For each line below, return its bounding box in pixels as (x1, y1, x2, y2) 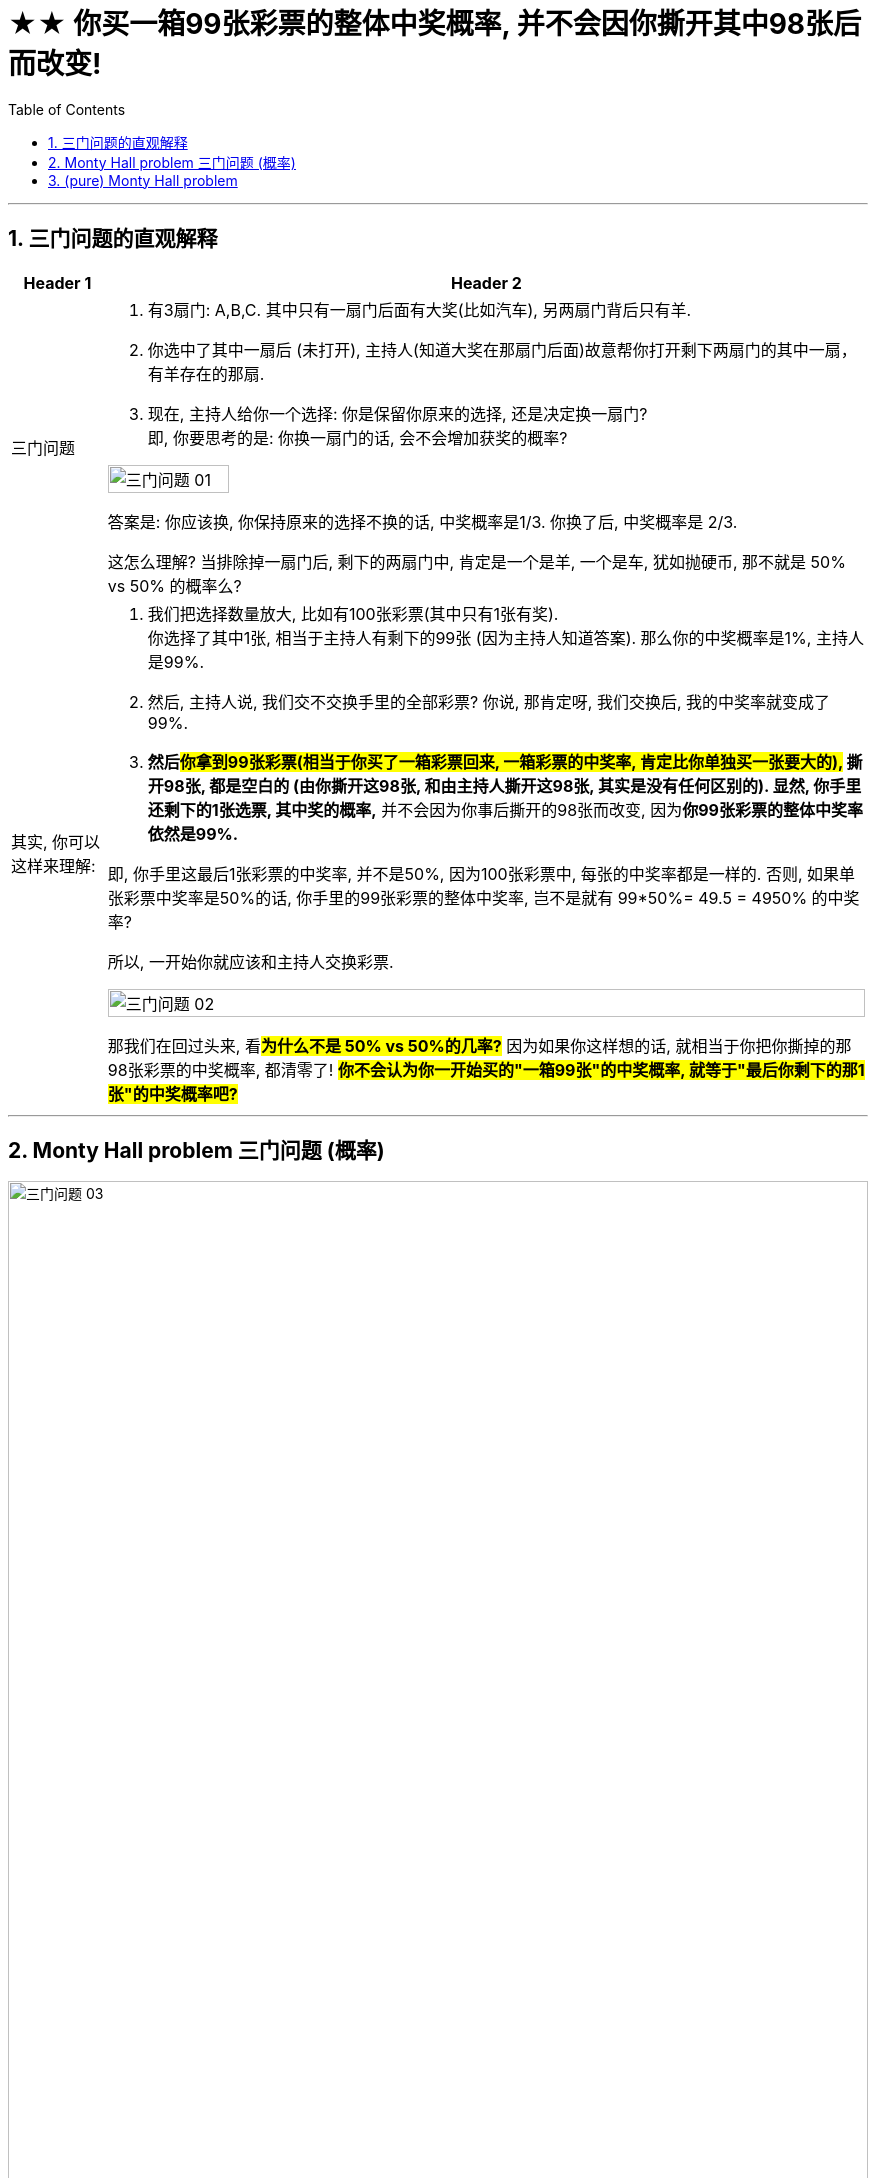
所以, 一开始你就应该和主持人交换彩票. (107, 951, 394, 972)
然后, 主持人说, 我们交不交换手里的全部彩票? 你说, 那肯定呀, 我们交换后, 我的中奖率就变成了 (147, 691, 831, 712)
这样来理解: (11, 855, 96, 876)
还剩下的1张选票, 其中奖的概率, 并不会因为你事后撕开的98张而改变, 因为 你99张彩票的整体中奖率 (147, 799, 863, 820)
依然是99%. (147, 823, 239, 844)
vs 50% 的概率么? (107, 575, 242, 596)
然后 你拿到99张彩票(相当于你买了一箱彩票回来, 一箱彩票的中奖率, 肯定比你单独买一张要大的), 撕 (147, 751, 863, 772)
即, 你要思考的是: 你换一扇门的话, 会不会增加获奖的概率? (147, 427, 568, 448)
